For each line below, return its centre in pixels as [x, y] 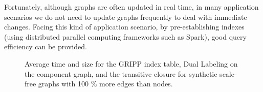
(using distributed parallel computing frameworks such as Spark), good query [125, 36]
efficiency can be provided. [46, 47]
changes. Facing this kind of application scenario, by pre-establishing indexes [124, 27]
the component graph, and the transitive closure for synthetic [121, 73]
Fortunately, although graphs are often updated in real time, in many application [131, 7]
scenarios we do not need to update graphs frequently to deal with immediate [126, 17]
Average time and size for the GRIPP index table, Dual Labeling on [131, 63]
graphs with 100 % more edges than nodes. [105, 84]
